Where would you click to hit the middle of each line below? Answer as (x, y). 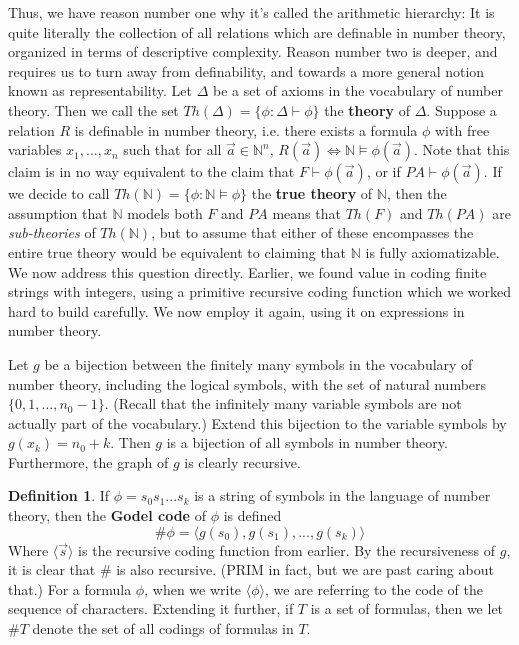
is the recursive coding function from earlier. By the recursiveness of (287, 549)
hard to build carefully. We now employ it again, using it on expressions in (236, 310)
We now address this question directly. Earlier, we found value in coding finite (247, 271)
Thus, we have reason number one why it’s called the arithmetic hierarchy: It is (251, 12)
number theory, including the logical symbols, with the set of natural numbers (247, 383)
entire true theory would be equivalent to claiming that (177, 251)
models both (165, 212)
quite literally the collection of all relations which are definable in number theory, (257, 31)
